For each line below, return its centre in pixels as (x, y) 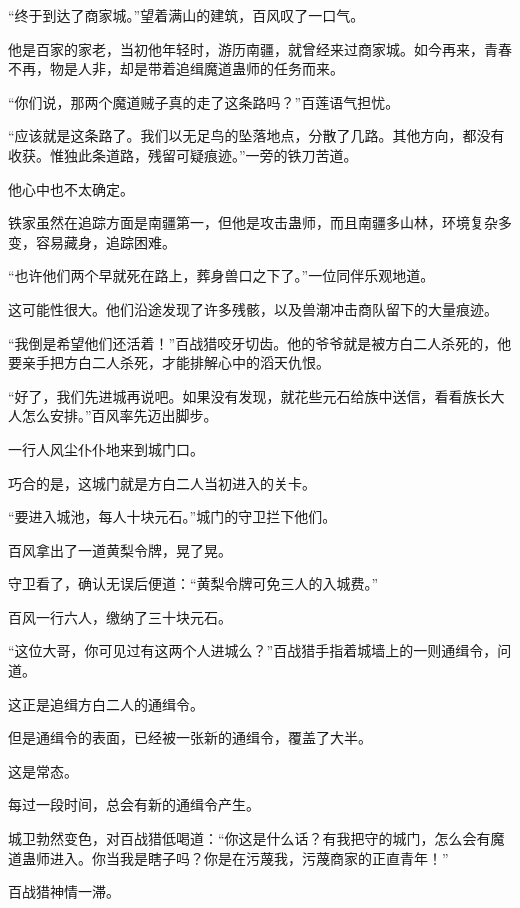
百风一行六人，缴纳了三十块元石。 (120, 616)
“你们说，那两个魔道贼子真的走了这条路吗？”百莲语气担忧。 (204, 101)
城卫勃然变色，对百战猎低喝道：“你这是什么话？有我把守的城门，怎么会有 (249, 838)
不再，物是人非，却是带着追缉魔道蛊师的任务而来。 (176, 68)
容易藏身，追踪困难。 (105, 241)
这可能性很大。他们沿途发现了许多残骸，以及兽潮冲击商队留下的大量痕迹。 (253, 308)
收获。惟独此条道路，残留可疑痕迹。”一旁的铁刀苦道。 (183, 154)
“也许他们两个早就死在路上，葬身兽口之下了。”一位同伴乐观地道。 (221, 275)
